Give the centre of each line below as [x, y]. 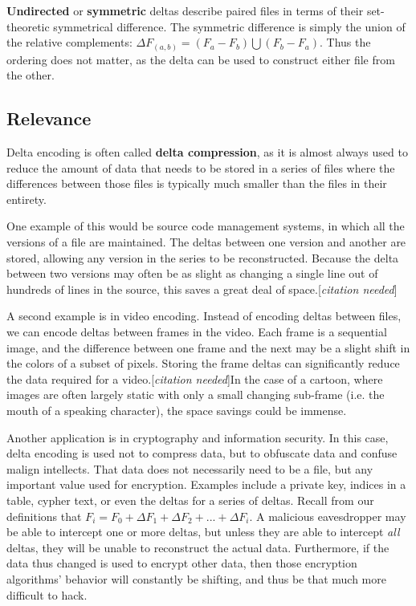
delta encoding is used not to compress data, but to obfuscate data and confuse [202, 453]
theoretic [28, 26]
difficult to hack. [47, 594]
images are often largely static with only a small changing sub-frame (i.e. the [196, 395]
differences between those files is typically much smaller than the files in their [197, 183]
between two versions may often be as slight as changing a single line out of [192, 273]
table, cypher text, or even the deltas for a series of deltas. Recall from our [190, 500]
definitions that [44, 516]
